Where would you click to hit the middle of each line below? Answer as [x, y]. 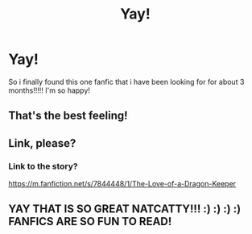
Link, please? [42, 143]
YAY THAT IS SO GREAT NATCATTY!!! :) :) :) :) [125, 209]
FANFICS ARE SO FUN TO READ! [90, 221]
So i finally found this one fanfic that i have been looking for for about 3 [126, 81]
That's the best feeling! [68, 116]
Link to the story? [43, 166]
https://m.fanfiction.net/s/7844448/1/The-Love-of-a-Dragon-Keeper [122, 184]
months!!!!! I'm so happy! [50, 90]
